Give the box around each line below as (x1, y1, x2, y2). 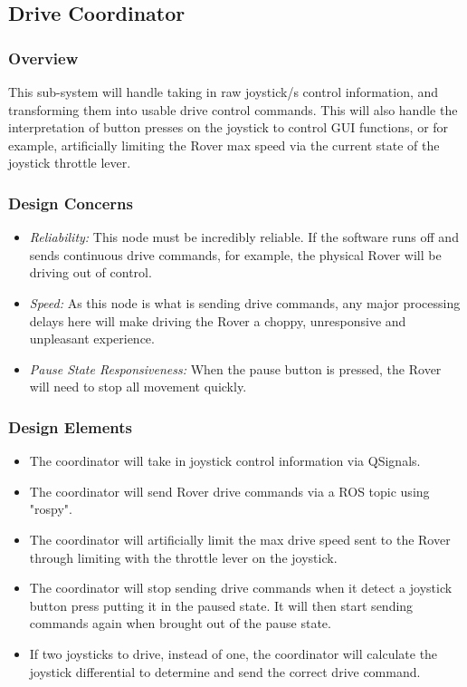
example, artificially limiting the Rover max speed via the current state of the (8, 135, 440, 154)
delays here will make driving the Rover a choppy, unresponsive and (29, 311, 406, 330)
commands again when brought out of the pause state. (29, 614, 331, 633)
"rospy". (29, 499, 72, 518)
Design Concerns (8, 191, 133, 214)
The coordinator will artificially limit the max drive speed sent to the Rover (29, 529, 451, 548)
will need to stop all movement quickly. (29, 377, 247, 396)
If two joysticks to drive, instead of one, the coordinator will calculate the (29, 643, 438, 663)
